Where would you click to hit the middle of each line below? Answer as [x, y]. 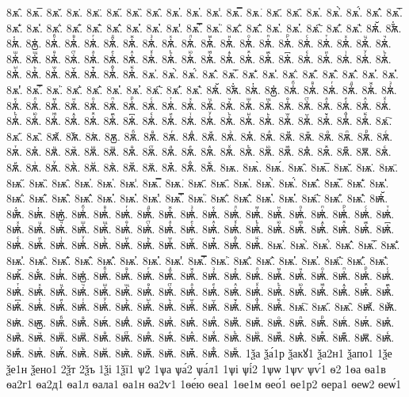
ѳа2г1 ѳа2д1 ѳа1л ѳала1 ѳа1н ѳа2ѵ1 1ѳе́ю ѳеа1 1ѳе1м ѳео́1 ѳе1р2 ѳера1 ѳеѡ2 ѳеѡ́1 [204, 384]
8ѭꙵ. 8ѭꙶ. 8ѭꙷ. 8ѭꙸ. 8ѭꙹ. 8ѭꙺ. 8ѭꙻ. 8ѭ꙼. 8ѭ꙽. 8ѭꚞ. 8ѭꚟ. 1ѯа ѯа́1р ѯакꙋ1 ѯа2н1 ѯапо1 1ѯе [199, 353]
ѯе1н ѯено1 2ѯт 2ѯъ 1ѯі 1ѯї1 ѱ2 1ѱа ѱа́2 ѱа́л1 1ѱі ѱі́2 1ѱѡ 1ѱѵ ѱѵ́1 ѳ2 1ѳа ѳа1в [196, 368]
